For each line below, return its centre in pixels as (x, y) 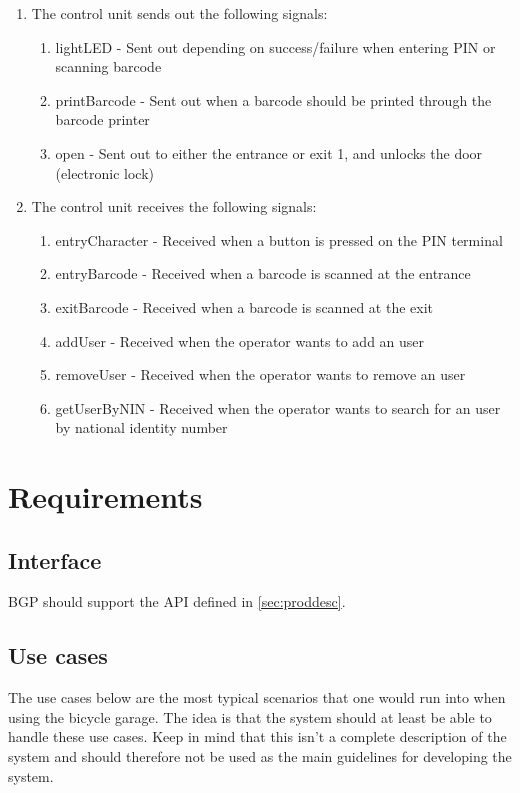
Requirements (105, 496)
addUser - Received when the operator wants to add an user (240, 340)
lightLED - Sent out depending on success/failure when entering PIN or (275, 46)
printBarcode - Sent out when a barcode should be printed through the (273, 99)
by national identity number (141, 427)
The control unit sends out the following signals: (179, 13)
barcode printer (102, 119)
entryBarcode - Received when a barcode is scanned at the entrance (263, 273)
